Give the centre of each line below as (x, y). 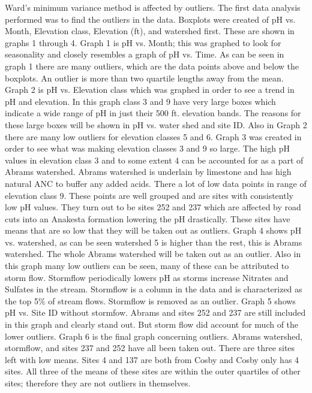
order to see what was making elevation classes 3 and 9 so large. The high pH (147, 148)
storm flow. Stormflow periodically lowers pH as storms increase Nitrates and (147, 277)
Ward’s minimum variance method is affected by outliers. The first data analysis (153, 7)
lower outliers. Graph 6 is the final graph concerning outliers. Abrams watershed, (154, 336)
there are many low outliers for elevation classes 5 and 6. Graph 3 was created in (153, 136)
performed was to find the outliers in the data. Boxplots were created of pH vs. (150, 19)
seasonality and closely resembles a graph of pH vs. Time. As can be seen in (145, 54)
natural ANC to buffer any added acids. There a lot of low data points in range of (156, 183)
